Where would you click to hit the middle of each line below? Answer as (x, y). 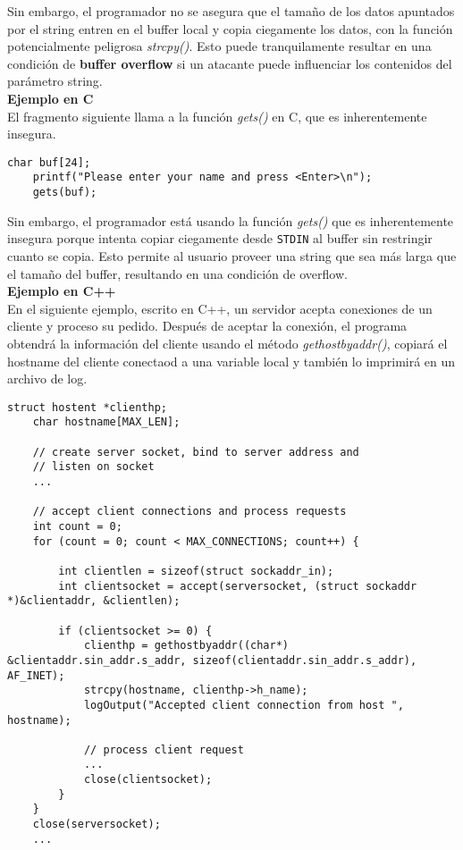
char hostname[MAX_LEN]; (106, 422)
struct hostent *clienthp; (87, 407)
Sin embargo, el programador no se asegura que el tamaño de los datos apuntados (231, 11)
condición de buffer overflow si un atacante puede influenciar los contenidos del (230, 63)
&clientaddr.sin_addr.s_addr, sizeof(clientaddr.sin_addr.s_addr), (212, 660)
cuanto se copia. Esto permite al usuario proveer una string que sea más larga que (232, 255)
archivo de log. (47, 379)
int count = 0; (77, 526)
